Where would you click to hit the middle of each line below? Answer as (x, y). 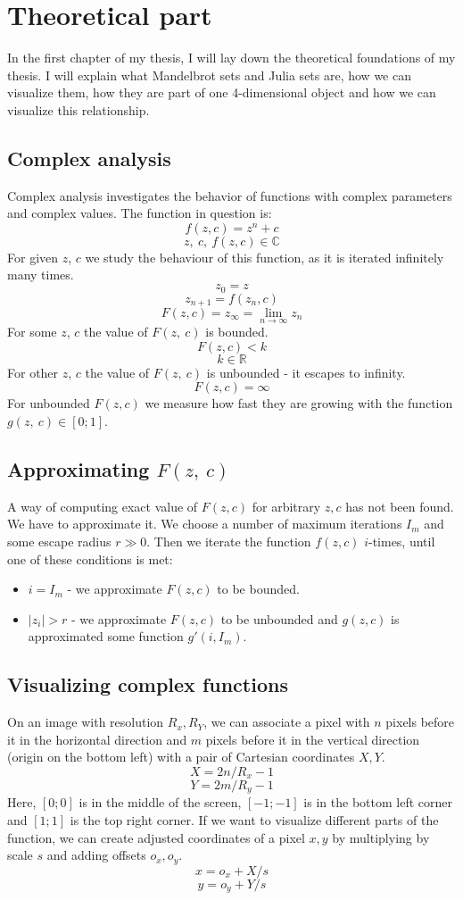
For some (32, 332)
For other (33, 372)
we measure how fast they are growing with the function (299, 403)
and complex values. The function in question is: (140, 213)
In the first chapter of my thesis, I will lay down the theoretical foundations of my (231, 58)
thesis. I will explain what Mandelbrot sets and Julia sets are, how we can (209, 75)
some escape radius (59, 541)
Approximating (79, 468)
